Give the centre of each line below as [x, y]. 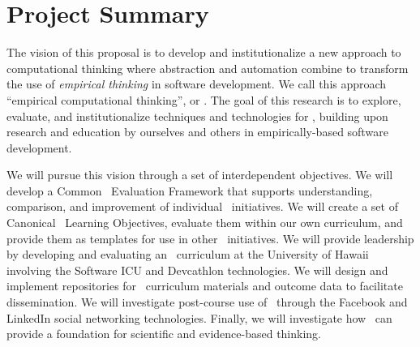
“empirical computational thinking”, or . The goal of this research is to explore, [204, 99]
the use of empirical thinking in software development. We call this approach [197, 84]
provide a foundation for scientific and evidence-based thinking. [164, 334]
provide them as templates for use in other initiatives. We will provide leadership [210, 238]
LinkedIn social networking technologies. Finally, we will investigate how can [199, 317]
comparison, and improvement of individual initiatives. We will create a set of [202, 206]
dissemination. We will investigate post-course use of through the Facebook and [207, 302]
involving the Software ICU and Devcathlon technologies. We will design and [197, 270]
